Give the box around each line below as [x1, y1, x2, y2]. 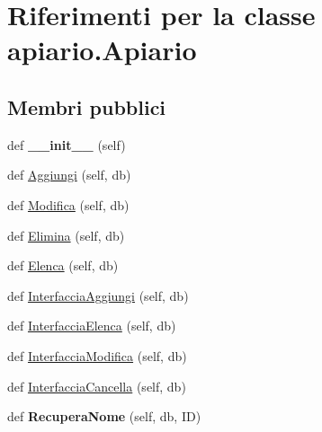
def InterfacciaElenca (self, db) [7, 316, 176, 335]
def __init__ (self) [7, 135, 126, 154]
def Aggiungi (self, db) [7, 165, 131, 184]
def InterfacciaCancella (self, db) [7, 376, 186, 395]
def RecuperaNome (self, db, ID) [7, 407, 201, 426]
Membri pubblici [7, 93, 166, 120]
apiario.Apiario [7, 31, 197, 68]
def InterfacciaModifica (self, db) [7, 346, 187, 365]
